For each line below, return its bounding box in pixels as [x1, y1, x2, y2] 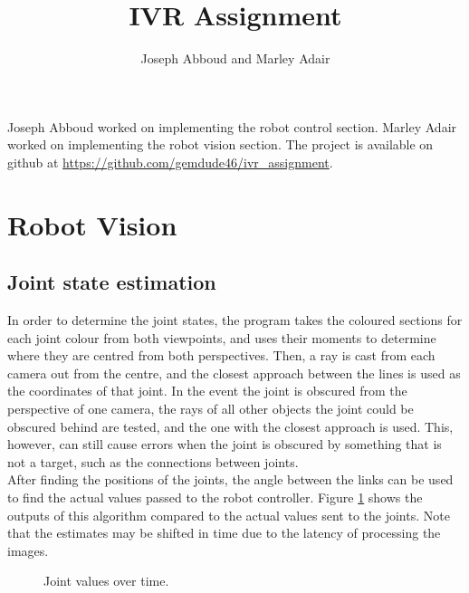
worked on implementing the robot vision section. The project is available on [7, 135, 434, 154]
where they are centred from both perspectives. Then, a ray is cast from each [7, 346, 435, 365]
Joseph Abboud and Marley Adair [140, 49, 330, 68]
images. [7, 540, 49, 560]
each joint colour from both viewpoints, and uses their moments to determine [7, 328, 436, 347]
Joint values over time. [43, 571, 169, 590]
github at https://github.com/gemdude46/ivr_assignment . [7, 152, 333, 171]
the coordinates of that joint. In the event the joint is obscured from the [7, 381, 407, 400]
